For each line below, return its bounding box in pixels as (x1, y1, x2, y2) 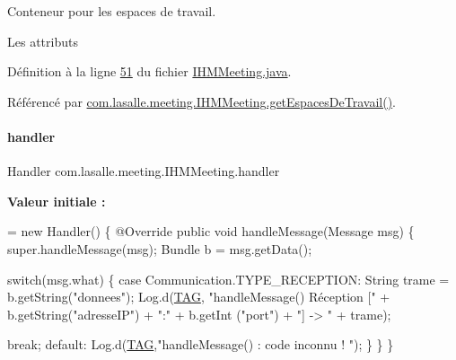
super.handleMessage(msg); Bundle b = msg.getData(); (7, 239, 312, 258)
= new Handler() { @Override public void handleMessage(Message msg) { (7, 222, 415, 241)
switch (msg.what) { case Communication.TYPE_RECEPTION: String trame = (7, 269, 450, 288)
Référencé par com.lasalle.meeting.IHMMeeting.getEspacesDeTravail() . (7, 92, 396, 110)
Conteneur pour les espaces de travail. (7, 2, 216, 20)
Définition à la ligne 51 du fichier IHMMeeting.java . (7, 62, 292, 81)
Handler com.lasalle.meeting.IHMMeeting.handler (7, 162, 280, 180)
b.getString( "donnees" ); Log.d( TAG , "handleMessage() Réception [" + (7, 287, 390, 306)
